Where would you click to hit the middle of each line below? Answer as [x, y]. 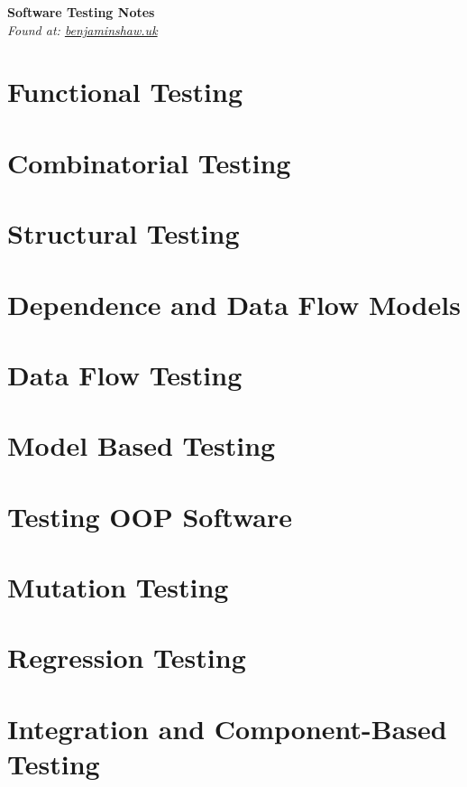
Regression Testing [127, 657]
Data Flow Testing [125, 374]
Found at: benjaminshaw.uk [82, 29]
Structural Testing [124, 233]
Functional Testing [125, 92]
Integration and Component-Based [227, 728]
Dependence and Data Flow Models [234, 304]
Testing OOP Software [150, 516]
